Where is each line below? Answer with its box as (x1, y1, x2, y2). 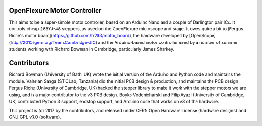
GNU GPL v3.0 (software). (9, 114, 62, 120)
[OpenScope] (189, 33, 216, 39)
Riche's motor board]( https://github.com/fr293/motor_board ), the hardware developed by (9, 33, 188, 39)
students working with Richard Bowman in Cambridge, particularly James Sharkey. (9, 46, 175, 52)
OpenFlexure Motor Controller (9, 6, 102, 14)
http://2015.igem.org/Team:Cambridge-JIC (10, 39, 96, 45)
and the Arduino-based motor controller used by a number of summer (98, 39, 238, 45)
